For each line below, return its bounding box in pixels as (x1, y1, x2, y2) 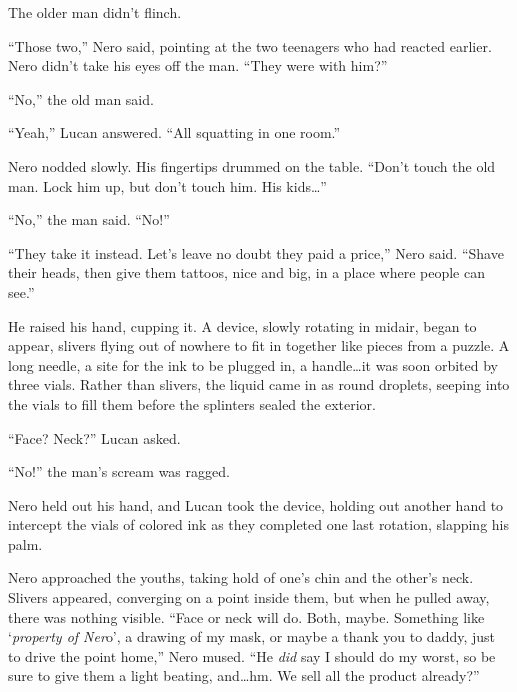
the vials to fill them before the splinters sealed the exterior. (8, 393, 376, 414)
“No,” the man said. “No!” (8, 209, 170, 230)
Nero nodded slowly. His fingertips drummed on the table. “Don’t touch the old (8, 155, 496, 176)
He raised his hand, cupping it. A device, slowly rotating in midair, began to (8, 315, 477, 336)
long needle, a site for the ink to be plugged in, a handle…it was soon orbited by (8, 354, 498, 375)
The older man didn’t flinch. (8, 2, 182, 22)
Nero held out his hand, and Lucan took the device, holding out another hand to (8, 494, 504, 515)
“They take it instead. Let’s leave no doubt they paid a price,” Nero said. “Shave (8, 242, 504, 263)
